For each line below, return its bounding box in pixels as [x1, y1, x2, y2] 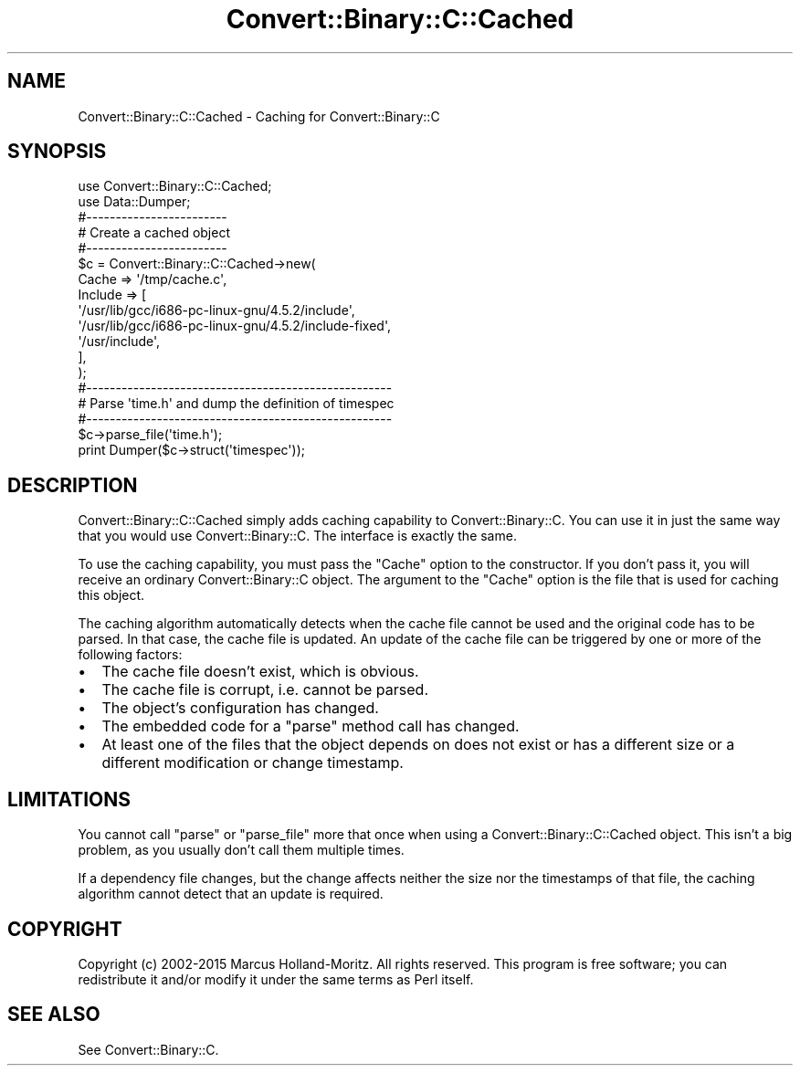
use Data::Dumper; [78, 194, 191, 210]
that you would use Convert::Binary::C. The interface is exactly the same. [78, 528, 517, 544]
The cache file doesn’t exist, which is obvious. [101, 662, 419, 681]
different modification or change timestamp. [101, 753, 404, 773]
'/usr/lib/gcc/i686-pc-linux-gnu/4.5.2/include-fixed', [78, 318, 392, 334]
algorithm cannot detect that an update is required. [78, 886, 384, 902]
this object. [78, 587, 145, 604]
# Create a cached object [78, 225, 231, 241]
